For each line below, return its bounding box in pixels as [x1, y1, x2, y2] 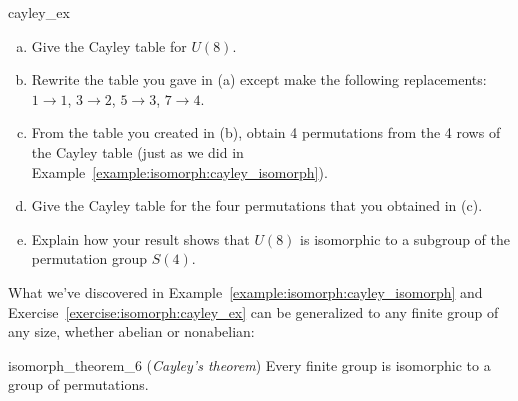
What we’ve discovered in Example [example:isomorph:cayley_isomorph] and [8, 281, 483, 302]
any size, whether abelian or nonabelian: [8, 321, 255, 342]
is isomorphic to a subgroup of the [300, 228, 510, 249]
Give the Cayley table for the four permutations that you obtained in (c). [31, 195, 483, 216]
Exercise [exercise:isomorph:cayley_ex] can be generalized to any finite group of [8, 301, 499, 322]
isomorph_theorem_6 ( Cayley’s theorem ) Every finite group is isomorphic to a [8, 354, 491, 375]
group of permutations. [8, 374, 149, 395]
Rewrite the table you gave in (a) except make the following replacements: [31, 69, 487, 90]
